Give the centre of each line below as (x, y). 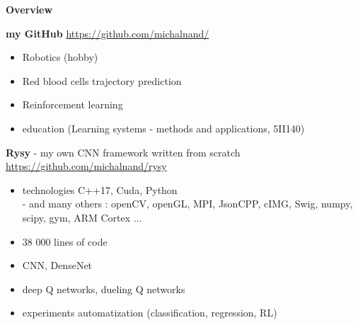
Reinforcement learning (73, 104)
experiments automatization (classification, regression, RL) (150, 313)
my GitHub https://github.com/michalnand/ (108, 33)
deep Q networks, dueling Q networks (104, 289)
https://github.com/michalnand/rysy (86, 166)
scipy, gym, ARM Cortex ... (82, 217)
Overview (29, 9)
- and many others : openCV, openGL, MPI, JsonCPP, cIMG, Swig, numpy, (187, 204)
